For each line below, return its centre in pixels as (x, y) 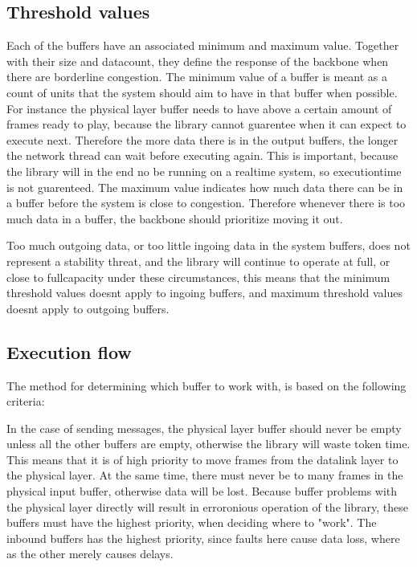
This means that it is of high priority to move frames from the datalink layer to (202, 459)
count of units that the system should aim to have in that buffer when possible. (202, 92)
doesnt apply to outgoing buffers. (88, 308)
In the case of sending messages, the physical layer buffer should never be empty (204, 428)
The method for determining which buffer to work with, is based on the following (206, 385)
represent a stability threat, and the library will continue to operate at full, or (198, 261)
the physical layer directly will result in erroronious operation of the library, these (208, 506)
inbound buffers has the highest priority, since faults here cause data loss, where (203, 538)
